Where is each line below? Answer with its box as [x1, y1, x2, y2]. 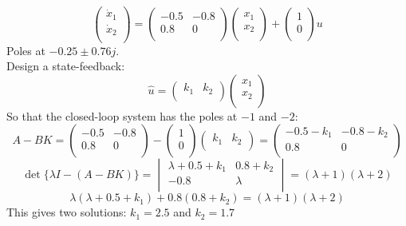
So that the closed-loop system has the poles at [6, 107, 238, 124]
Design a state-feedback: [6, 57, 125, 74]
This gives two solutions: [6, 204, 127, 220]
